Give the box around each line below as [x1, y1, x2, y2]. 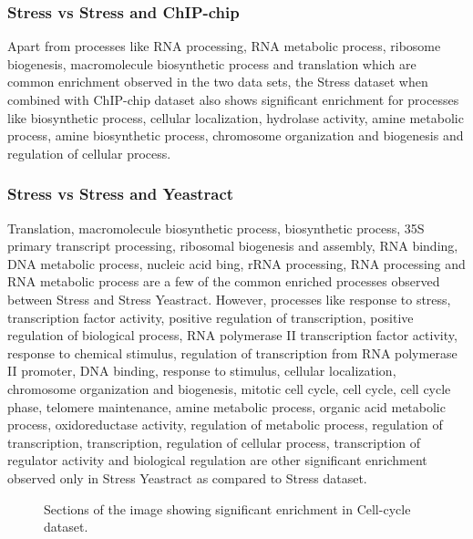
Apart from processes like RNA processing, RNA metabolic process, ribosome [7, 36, 441, 56]
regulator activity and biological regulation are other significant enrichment [7, 451, 427, 470]
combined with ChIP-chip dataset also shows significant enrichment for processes [7, 90, 459, 109]
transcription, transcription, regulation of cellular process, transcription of [7, 432, 421, 451]
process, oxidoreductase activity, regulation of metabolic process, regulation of [7, 415, 443, 434]
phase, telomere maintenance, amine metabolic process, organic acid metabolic [7, 397, 446, 416]
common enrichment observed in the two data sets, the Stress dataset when [7, 72, 428, 91]
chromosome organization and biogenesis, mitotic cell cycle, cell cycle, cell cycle [7, 378, 451, 398]
